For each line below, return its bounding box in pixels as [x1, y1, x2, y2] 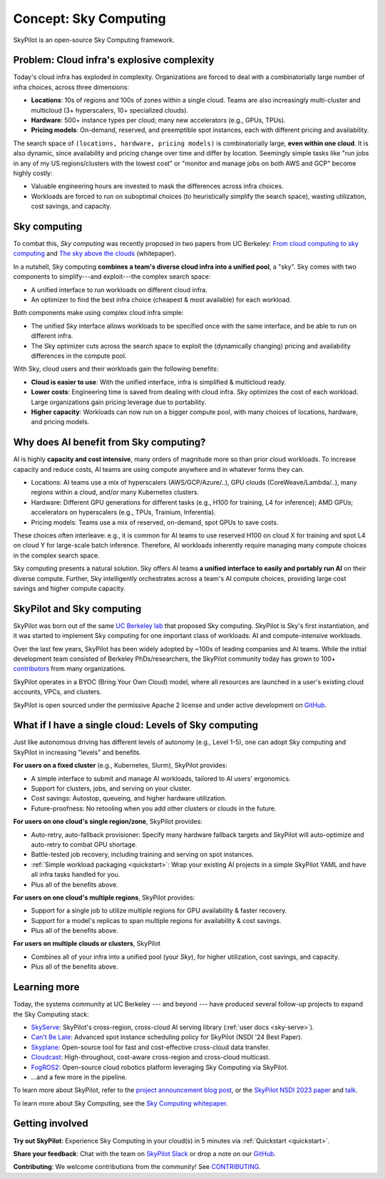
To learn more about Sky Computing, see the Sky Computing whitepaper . [13, 1098, 228, 1108]
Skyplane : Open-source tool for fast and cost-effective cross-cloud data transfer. [31, 1043, 270, 1051]
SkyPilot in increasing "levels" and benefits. [13, 748, 142, 756]
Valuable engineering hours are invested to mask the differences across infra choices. [31, 182, 284, 190]
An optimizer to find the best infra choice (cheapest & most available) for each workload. [31, 296, 292, 304]
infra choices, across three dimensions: [13, 83, 130, 91]
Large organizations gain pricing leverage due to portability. [31, 398, 207, 406]
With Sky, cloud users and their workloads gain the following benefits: [13, 364, 219, 374]
